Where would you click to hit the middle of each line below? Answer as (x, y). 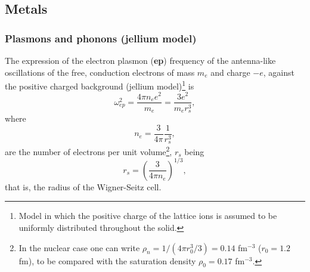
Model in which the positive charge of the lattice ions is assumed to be (148, 216)
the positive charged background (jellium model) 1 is (100, 85)
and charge (230, 72)
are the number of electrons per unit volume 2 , (89, 151)
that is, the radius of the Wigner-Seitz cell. (83, 186)
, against (279, 72)
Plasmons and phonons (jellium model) (101, 38)
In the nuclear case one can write (79, 247)
